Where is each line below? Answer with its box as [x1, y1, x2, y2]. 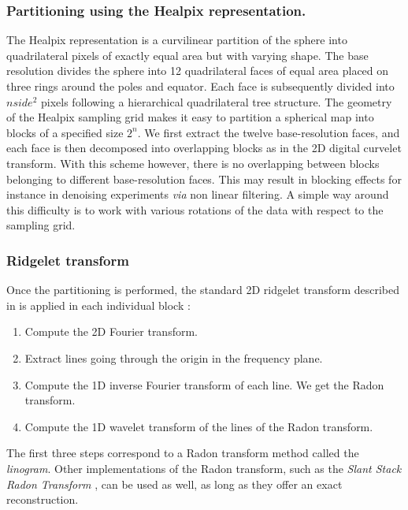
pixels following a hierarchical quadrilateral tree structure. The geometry [40, 93, 392, 110]
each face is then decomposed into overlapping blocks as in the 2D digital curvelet [6, 140, 402, 156]
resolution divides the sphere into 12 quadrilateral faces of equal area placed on [6, 62, 389, 79]
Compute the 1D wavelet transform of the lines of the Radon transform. [24, 418, 373, 434]
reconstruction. [6, 491, 79, 508]
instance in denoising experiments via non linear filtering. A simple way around [6, 186, 389, 203]
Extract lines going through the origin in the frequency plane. [24, 349, 323, 366]
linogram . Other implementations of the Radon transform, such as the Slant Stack [6, 460, 402, 476]
